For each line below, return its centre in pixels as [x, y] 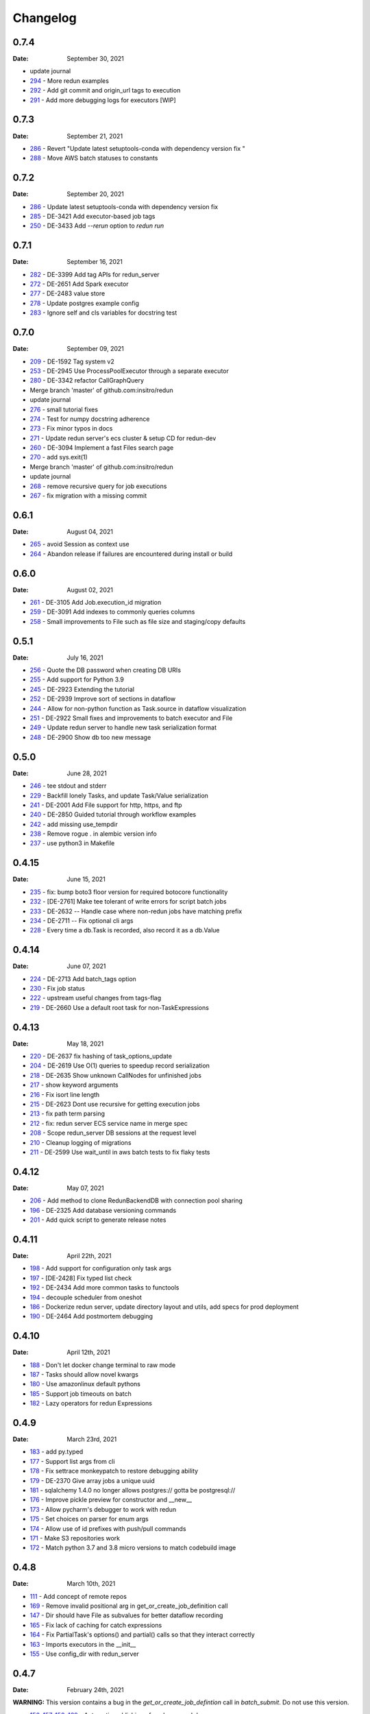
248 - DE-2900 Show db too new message [90, 737]
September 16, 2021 [95, 262]
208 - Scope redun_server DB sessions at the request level [113, 1133]
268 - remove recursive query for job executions [98, 486]
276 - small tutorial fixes [64, 409]
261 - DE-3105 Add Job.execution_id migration [96, 602]
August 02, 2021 [90, 590]
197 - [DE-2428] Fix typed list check [81, 1278]
